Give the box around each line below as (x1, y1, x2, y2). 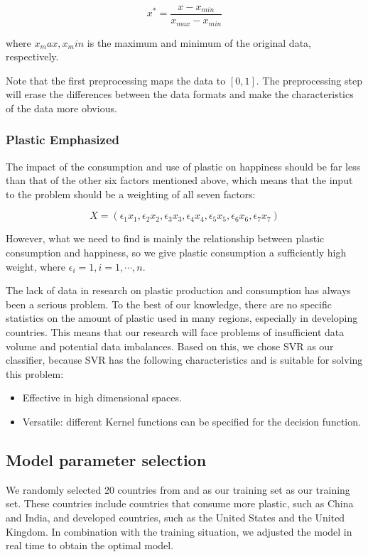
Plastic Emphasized (6, 131, 119, 148)
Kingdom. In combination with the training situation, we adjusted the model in (6, 524, 352, 539)
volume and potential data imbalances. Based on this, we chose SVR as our (6, 338, 334, 353)
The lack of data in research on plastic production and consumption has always (6, 283, 351, 298)
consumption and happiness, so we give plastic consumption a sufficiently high (6, 245, 347, 260)
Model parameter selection (6, 449, 207, 470)
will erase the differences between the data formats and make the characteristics (6, 87, 354, 102)
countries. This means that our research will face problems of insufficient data (6, 325, 345, 340)
